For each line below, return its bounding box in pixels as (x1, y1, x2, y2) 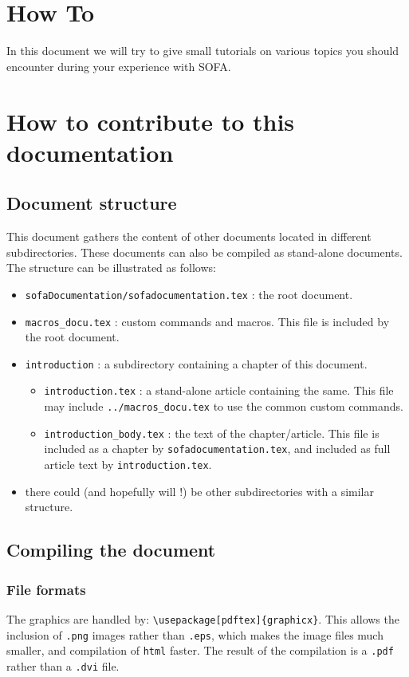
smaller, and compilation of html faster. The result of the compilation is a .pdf (6, 642, 394, 659)
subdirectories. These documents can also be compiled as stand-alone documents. (6, 243, 403, 260)
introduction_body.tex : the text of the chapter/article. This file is (44, 424, 380, 441)
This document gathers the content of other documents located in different (6, 228, 372, 245)
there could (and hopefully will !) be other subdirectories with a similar (25, 482, 374, 499)
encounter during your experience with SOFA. (6, 57, 231, 74)
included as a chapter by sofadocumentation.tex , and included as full (44, 440, 391, 457)
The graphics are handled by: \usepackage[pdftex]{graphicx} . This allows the (6, 610, 399, 627)
